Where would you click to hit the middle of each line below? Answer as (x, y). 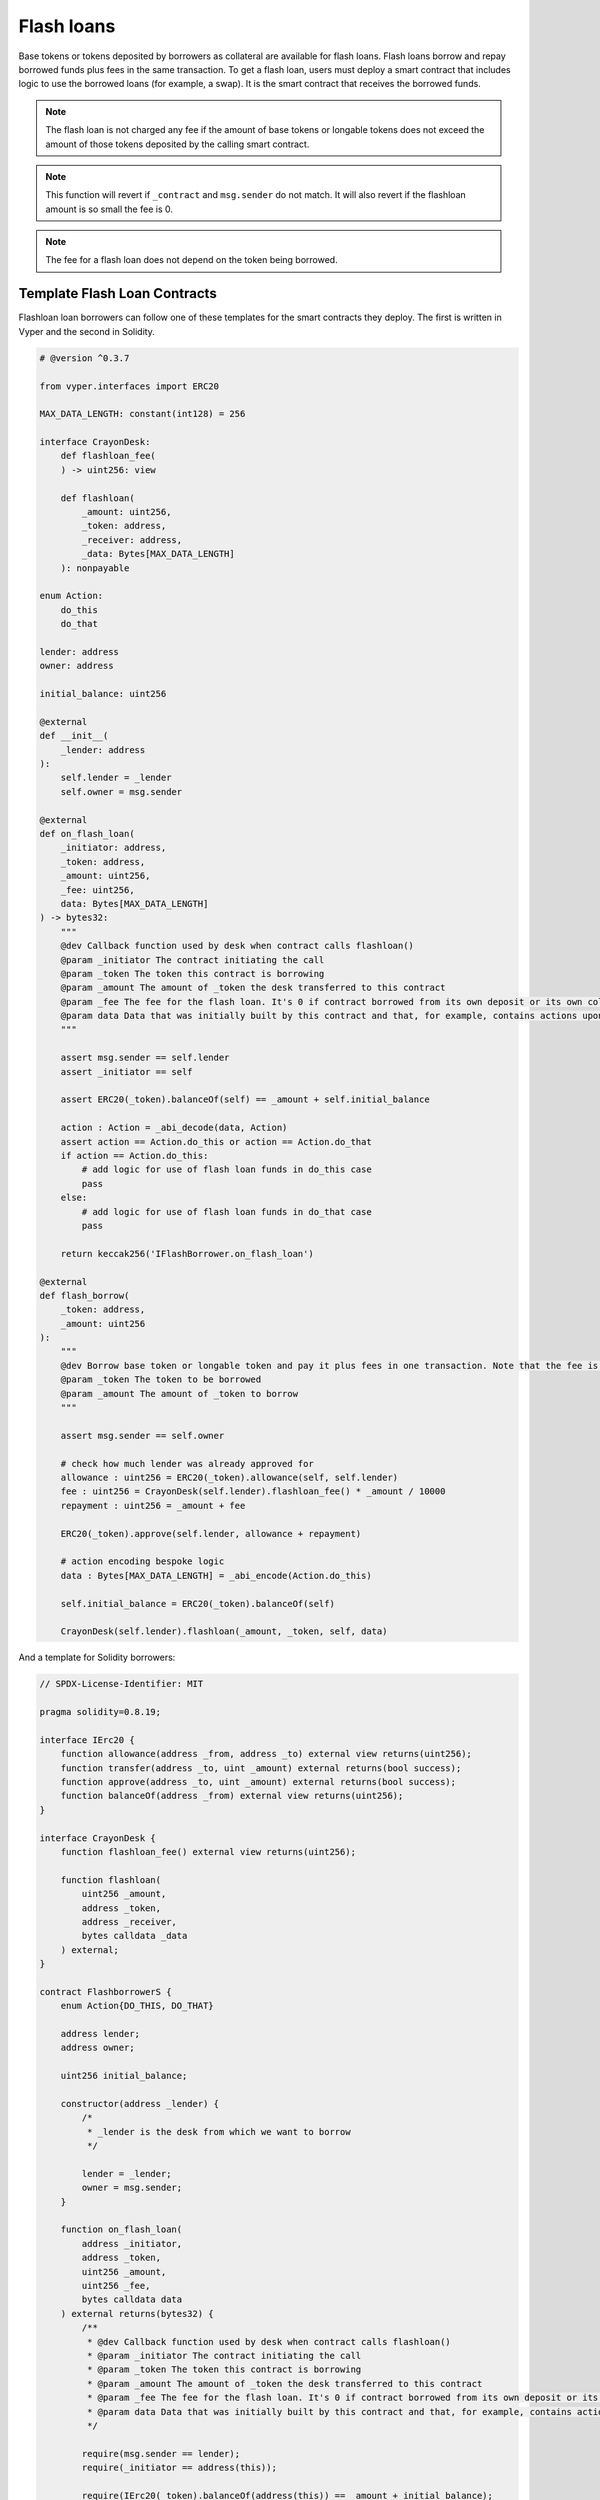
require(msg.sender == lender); (160, 2453)
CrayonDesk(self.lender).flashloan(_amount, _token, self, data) (224, 1631)
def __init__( (74, 736)
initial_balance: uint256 (103, 694)
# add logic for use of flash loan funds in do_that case (226, 1211)
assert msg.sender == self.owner (142, 1435)
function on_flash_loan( (121, 2229)
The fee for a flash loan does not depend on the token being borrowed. (192, 260)
